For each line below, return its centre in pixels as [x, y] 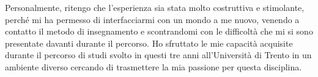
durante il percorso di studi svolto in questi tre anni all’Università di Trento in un [158, 55]
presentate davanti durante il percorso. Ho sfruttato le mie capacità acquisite [149, 43]
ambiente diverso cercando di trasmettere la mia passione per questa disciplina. [153, 66]
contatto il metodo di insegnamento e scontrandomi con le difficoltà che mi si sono [159, 31]
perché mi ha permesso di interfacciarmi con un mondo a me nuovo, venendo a [152, 19]
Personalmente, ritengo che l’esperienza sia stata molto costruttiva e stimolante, [155, 7]
